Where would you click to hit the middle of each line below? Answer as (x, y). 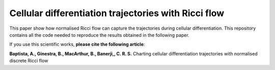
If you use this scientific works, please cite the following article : (77, 44)
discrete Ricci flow (29, 61)
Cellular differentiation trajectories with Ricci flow (117, 13)
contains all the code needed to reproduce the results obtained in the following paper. (99, 35)
